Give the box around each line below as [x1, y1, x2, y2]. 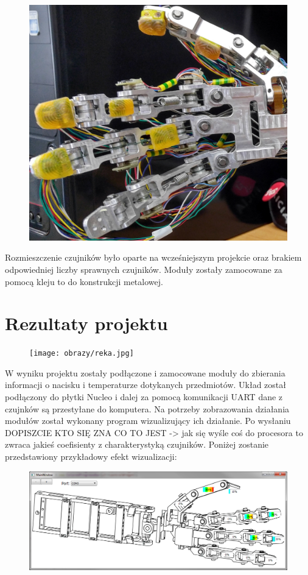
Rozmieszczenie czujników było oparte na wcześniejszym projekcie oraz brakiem [5, 251, 302, 264]
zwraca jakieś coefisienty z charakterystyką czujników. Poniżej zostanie [5, 438, 269, 451]
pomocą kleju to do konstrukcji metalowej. [5, 275, 163, 287]
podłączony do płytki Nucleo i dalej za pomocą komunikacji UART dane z [5, 390, 283, 403]
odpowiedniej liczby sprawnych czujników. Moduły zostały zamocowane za [5, 263, 282, 275]
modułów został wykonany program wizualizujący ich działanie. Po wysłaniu [5, 414, 291, 427]
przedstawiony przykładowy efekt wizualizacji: [5, 450, 177, 463]
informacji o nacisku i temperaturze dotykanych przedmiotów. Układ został [5, 378, 286, 391]
